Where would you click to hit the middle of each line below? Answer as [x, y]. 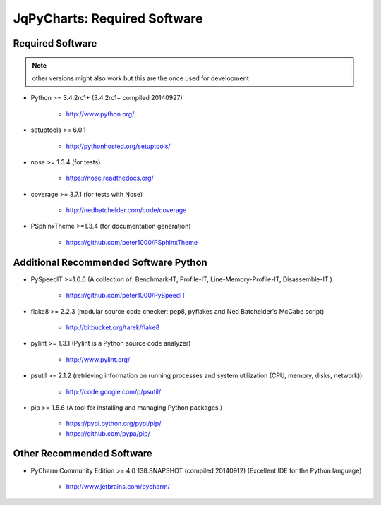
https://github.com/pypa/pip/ [108, 433]
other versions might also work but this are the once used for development [141, 78]
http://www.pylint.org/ [98, 359]
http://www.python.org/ [100, 114]
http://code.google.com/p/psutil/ [114, 391]
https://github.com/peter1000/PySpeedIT [126, 296]
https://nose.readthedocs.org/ [110, 178]
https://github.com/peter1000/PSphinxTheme [132, 242]
